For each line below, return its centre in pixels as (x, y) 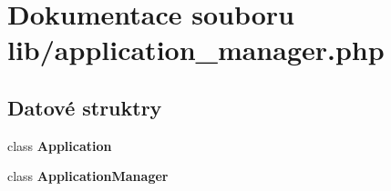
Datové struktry (85, 107)
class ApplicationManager (88, 176)
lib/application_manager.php (196, 50)
